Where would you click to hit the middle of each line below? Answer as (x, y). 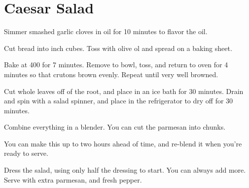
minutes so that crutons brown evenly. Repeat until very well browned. (111, 74)
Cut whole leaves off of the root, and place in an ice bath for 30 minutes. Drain (124, 91)
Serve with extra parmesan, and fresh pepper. (73, 179)
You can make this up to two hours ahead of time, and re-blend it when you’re (123, 143)
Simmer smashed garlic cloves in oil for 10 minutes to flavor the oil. (106, 31)
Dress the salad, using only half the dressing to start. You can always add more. (125, 170)
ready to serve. (26, 153)
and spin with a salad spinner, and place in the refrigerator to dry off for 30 (119, 101)
